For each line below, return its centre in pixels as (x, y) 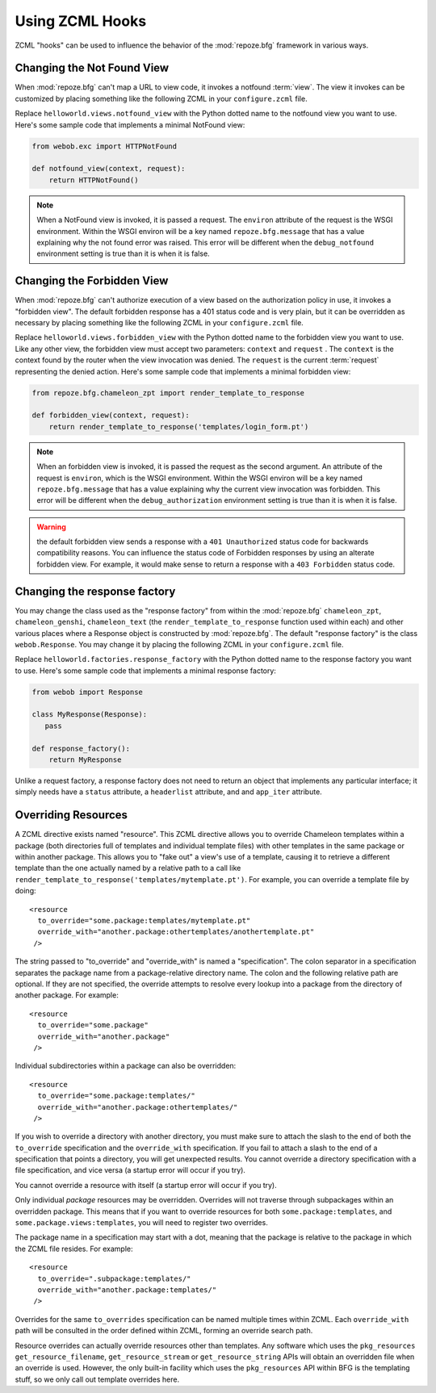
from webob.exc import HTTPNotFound (105, 146)
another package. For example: (67, 995)
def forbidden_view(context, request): (111, 415)
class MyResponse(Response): (90, 715)
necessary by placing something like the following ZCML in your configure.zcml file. (159, 323)
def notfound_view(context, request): (109, 169)
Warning (51, 527)
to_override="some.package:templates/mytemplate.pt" (144, 921)
